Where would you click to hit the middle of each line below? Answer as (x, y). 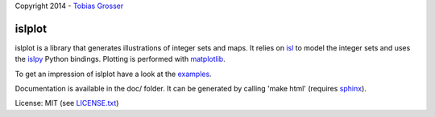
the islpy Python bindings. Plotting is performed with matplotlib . (120, 59)
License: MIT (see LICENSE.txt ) (67, 103)
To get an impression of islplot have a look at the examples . (114, 74)
